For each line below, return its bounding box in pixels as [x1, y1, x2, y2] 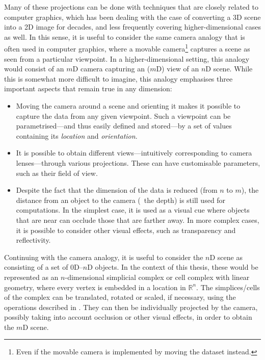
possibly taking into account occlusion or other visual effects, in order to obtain [4, 312, 252, 322]
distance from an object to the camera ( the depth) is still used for [16, 194, 226, 205]
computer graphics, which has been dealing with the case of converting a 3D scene [4, 11, 261, 22]
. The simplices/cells [196, 281, 260, 292]
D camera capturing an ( [72, 63, 150, 74]
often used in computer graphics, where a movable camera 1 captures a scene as [4, 42, 250, 54]
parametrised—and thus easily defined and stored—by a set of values [16, 120, 232, 131]
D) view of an [156, 63, 199, 74]
